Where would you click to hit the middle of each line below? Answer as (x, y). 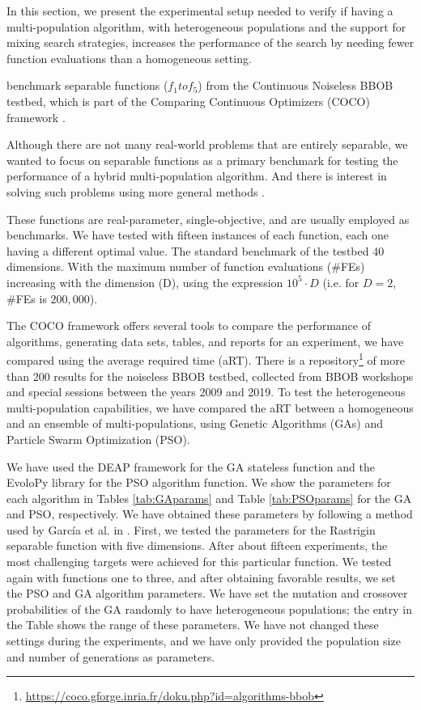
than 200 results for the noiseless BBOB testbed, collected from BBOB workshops (210, 376)
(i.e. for (341, 282)
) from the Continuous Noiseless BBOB (296, 85)
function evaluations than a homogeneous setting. (129, 58)
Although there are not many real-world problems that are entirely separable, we (207, 144)
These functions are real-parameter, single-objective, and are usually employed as (208, 219)
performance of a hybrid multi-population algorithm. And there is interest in (197, 176)
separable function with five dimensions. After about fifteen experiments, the (197, 545)
